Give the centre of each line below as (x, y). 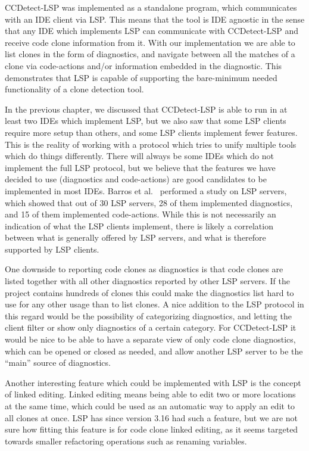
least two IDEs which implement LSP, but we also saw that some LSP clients (146, 121)
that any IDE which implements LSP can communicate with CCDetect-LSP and (152, 31)
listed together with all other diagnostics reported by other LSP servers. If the (147, 281)
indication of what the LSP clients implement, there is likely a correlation (139, 225)
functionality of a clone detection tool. (74, 89)
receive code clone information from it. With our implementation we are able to (150, 42)
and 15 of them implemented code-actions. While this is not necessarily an (141, 214)
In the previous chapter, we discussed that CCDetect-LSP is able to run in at (146, 109)
